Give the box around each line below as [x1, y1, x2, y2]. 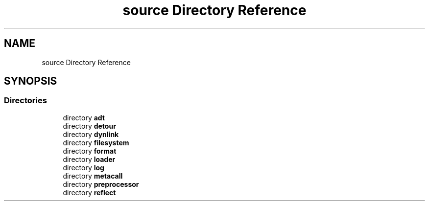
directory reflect [63, 188, 116, 197]
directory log [63, 163, 104, 172]
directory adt [63, 113, 105, 122]
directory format [63, 146, 117, 155]
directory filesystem [63, 138, 129, 147]
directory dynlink [63, 130, 119, 138]
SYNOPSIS [4, 75, 57, 88]
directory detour [63, 121, 116, 130]
